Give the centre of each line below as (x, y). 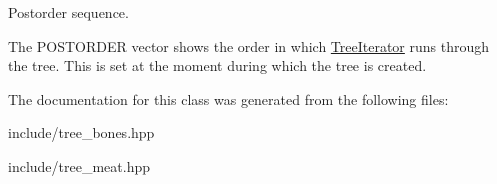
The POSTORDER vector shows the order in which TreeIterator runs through (249, 45)
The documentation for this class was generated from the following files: (228, 98)
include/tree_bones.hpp (81, 132)
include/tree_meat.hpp (79, 165)
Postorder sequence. (68, 12)
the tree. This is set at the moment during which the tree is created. (217, 65)
